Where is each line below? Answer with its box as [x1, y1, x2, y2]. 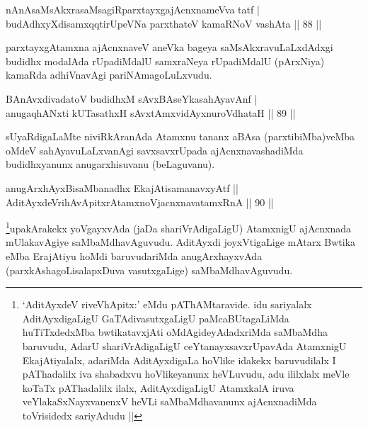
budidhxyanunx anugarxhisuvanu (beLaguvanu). [6, 157, 215, 171]
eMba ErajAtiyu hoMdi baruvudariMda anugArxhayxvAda [6, 248, 263, 263]
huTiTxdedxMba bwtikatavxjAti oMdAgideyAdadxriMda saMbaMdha [22, 325, 328, 339]
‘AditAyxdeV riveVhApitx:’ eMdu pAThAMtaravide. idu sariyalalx [22, 297, 312, 312]
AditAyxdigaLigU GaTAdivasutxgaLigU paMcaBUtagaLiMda [22, 310, 289, 325]
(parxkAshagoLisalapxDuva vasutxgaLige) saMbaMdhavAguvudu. [6, 262, 293, 277]
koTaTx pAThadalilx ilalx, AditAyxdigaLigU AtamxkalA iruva [22, 380, 294, 395]
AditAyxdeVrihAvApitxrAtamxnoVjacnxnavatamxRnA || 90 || [6, 194, 274, 209]
